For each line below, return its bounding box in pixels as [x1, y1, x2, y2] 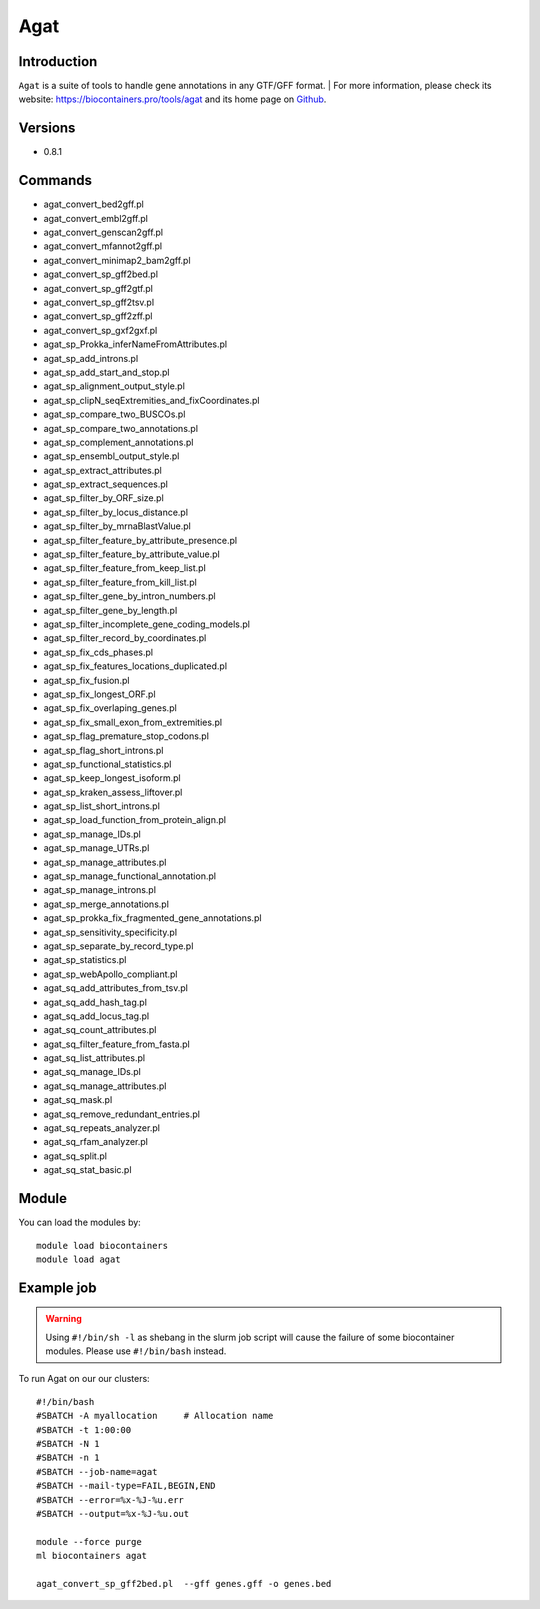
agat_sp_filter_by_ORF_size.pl [43, 492, 164, 504]
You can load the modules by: [18, 1216, 142, 1229]
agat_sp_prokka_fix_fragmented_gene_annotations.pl [43, 912, 262, 924]
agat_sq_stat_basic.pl [43, 1164, 132, 1176]
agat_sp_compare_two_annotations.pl [43, 422, 199, 434]
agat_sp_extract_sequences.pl [43, 478, 169, 490]
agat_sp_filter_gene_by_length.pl [43, 604, 178, 616]
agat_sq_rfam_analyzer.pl [43, 1136, 149, 1148]
